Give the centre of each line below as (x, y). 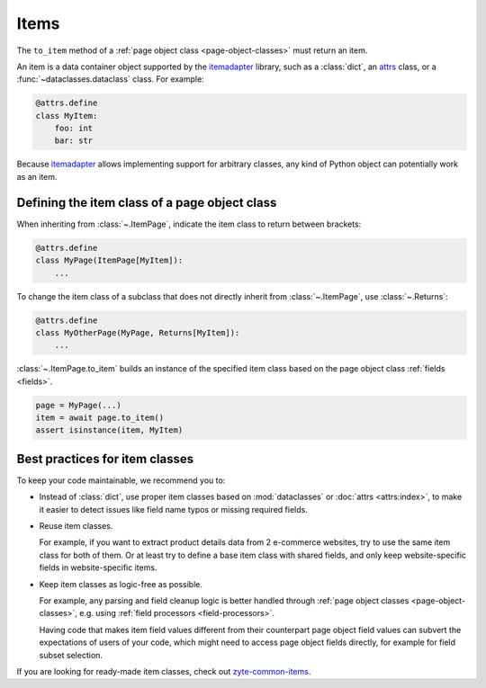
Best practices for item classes (105, 459)
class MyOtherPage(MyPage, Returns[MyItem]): (138, 332)
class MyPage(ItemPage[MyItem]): (109, 260)
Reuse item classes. (76, 526)
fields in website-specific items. (98, 567)
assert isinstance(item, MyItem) (109, 430)
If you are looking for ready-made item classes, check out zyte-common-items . (164, 671)
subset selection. (71, 655)
